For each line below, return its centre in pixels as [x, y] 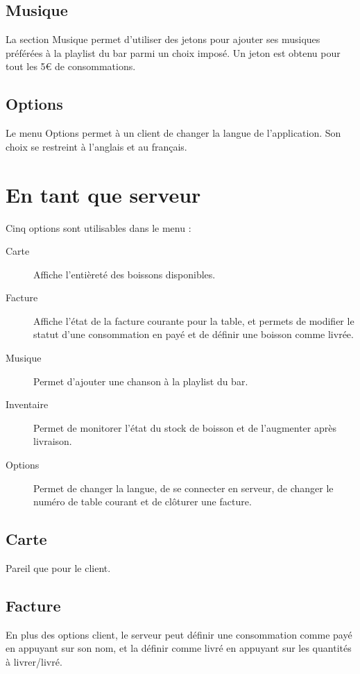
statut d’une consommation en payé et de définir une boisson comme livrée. [194, 334]
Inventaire [27, 404]
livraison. [53, 441]
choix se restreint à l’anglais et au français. [96, 146]
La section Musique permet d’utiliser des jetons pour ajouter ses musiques [163, 39]
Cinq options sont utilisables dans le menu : [98, 227]
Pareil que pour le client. [58, 568]
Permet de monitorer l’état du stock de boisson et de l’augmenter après [185, 427]
